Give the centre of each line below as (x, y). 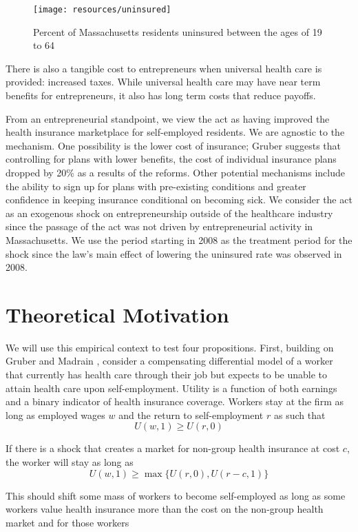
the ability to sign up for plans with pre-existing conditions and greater (156, 186)
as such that (299, 415)
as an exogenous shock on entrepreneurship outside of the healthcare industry (169, 213)
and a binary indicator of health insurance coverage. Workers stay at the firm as (175, 401)
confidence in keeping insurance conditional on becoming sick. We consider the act (179, 199)
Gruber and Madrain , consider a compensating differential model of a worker (169, 361)
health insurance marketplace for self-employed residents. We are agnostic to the (175, 132)
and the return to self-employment (191, 415)
